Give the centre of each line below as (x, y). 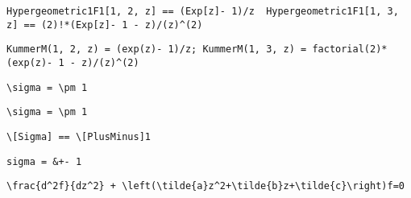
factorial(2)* (350, 49)
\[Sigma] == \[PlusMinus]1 (79, 136)
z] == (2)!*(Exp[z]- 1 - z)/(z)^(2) (105, 25)
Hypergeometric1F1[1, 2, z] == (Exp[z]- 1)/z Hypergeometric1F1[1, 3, (203, 11)
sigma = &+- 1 (44, 161)
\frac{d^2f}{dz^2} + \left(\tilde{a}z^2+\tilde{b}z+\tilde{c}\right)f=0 (205, 186)
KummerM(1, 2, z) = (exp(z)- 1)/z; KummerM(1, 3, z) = (157, 49)
